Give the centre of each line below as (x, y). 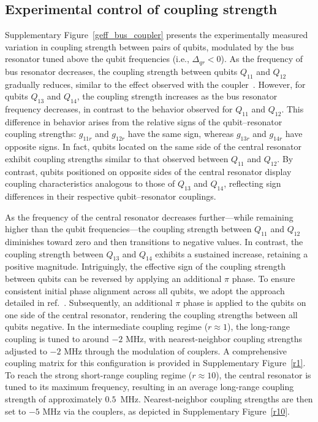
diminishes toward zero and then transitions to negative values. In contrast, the (154, 241)
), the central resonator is (263, 374)
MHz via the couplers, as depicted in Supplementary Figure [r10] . (166, 411)
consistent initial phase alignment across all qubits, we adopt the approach (145, 290)
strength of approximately (54, 398)
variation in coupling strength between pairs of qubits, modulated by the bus (150, 46)
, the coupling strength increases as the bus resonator (177, 96)
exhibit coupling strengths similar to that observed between (117, 158)
